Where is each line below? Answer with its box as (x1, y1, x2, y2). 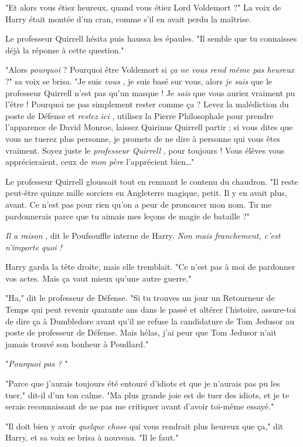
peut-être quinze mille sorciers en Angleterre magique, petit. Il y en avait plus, (5, 187, 287, 199)
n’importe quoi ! (5, 241, 62, 253)
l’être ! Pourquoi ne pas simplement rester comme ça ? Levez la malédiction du (5, 98, 289, 110)
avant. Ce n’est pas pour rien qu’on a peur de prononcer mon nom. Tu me (5, 198, 272, 210)
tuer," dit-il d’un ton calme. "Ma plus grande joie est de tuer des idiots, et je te (5, 388, 290, 401)
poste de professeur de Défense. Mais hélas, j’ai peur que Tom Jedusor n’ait (5, 326, 277, 338)
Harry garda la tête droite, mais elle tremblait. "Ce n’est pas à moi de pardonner (5, 260, 295, 273)
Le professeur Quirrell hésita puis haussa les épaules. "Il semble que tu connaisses (5, 32, 297, 45)
